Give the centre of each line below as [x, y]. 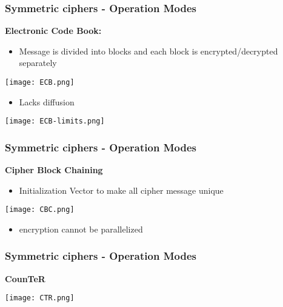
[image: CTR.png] [40, 298]
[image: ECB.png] [40, 82]
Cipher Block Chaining [54, 170]
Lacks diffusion [47, 101]
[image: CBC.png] [40, 210]
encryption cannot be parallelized [81, 229]
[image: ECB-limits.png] [55, 121]
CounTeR [25, 278]
